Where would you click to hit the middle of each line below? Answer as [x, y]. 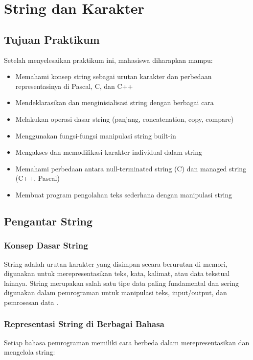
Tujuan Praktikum [52, 39]
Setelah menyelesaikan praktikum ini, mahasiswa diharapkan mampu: [108, 60]
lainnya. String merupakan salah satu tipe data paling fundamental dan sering [121, 283]
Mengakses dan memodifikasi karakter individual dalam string [109, 152]
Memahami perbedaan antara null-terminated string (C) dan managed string [131, 168]
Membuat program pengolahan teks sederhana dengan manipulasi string [124, 194]
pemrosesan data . [31, 302]
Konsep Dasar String [46, 245]
